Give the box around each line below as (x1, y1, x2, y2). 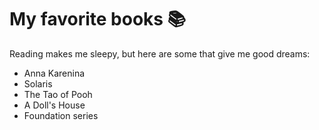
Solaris (23, 77, 53, 90)
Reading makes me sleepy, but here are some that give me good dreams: (9, 47, 311, 60)
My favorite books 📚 (9, 8, 187, 31)
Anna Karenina (23, 67, 86, 79)
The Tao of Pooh (23, 88, 93, 100)
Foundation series (23, 109, 99, 121)
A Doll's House (23, 99, 86, 111)
